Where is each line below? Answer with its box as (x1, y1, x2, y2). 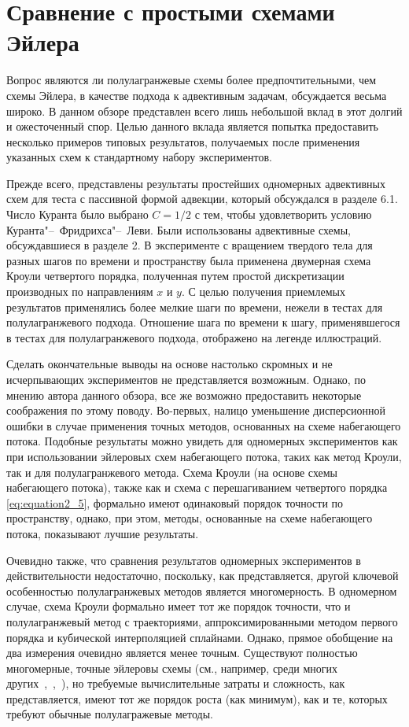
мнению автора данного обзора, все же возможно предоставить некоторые (6, 386, 362, 403)
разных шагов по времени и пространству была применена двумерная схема (6, 252, 371, 268)
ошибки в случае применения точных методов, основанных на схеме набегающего (6, 417, 401, 434)
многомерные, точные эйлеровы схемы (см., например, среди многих (6, 659, 338, 676)
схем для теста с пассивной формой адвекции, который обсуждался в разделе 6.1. (6, 190, 398, 207)
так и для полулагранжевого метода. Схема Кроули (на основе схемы (6, 463, 338, 480)
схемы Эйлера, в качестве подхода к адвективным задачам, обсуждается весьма (6, 87, 387, 103)
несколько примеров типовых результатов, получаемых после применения (6, 133, 360, 149)
